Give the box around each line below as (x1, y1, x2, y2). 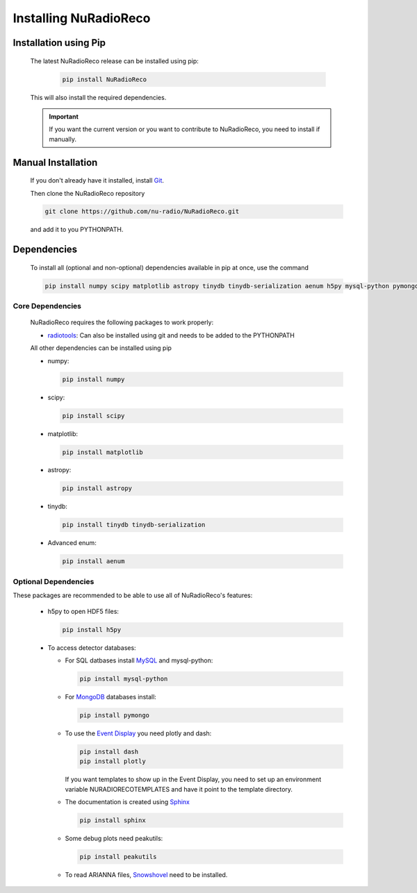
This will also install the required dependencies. (30, 93, 167, 101)
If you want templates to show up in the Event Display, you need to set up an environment (65, 775, 322, 784)
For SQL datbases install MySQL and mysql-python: (65, 656, 213, 665)
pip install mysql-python (79, 674, 168, 683)
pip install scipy (62, 412, 125, 419)
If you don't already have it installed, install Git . (30, 176, 165, 185)
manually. (49, 135, 76, 143)
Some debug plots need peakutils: (65, 834, 163, 842)
